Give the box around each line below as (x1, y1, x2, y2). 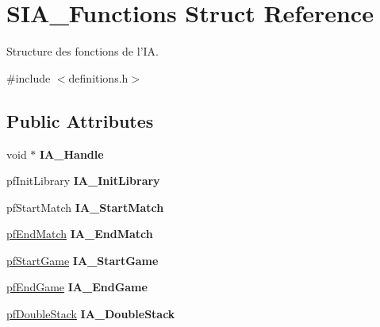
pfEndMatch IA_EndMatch (6, 225, 153, 242)
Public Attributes (6, 108, 154, 133)
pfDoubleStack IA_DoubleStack (6, 306, 175, 322)
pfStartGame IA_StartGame (6, 252, 159, 268)
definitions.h (68, 69, 129, 86)
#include (6, 69, 51, 86)
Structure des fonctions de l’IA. (6, 43, 159, 60)
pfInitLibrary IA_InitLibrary (6, 172, 160, 189)
